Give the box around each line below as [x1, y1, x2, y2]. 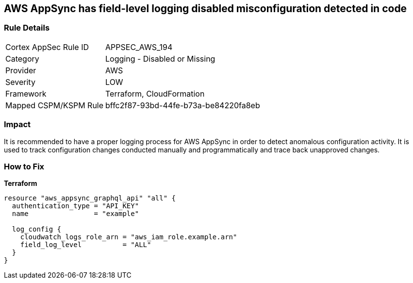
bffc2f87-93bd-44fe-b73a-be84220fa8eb [105, 100, 260, 110]
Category [5, 53, 39, 64]
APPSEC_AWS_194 [105, 42, 173, 52]
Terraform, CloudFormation [105, 88, 205, 99]
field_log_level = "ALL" [20, 241, 151, 249]
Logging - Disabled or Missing [105, 53, 215, 64]
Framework [5, 88, 47, 99]
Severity [5, 77, 35, 87]
